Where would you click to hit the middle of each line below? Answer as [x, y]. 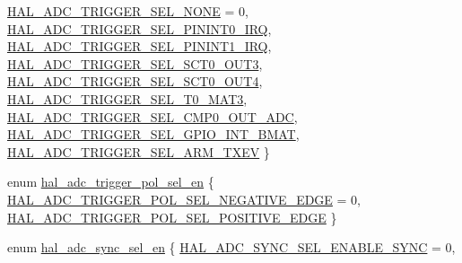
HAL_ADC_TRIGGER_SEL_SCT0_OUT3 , [135, 63]
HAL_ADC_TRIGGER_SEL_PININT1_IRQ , [139, 46]
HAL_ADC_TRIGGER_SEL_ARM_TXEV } [139, 151]
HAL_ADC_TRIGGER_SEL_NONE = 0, [128, 11]
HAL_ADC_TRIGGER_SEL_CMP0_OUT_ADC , [153, 116]
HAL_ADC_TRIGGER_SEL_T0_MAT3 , [127, 98]
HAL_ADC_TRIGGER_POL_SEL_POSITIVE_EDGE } [172, 217]
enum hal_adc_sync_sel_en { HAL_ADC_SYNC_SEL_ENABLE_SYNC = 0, [231, 247]
